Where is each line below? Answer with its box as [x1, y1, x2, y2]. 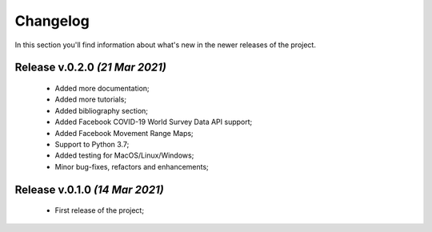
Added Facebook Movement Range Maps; [54, 128, 194, 138]
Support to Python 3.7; [54, 139, 130, 149]
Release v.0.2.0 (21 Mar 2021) [14, 61, 167, 74]
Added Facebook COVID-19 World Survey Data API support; [54, 117, 253, 127]
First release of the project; [54, 206, 144, 215]
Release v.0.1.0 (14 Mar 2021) [14, 182, 164, 196]
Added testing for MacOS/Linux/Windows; [54, 150, 194, 160]
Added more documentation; [54, 83, 150, 93]
